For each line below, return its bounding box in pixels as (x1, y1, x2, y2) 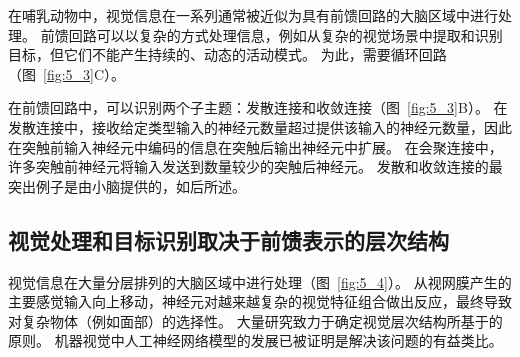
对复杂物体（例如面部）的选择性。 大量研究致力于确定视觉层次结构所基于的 (8, 310, 503, 331)
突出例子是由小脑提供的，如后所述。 (8, 175, 246, 196)
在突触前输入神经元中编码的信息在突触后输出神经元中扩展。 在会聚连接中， (8, 136, 503, 157)
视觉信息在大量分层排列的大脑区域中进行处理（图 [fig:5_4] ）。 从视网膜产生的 (8, 271, 512, 292)
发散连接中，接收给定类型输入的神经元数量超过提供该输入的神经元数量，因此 (8, 116, 512, 137)
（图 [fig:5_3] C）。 (8, 63, 126, 84)
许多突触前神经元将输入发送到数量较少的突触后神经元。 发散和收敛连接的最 (8, 156, 503, 177)
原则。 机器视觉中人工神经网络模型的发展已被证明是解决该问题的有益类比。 (8, 330, 503, 351)
